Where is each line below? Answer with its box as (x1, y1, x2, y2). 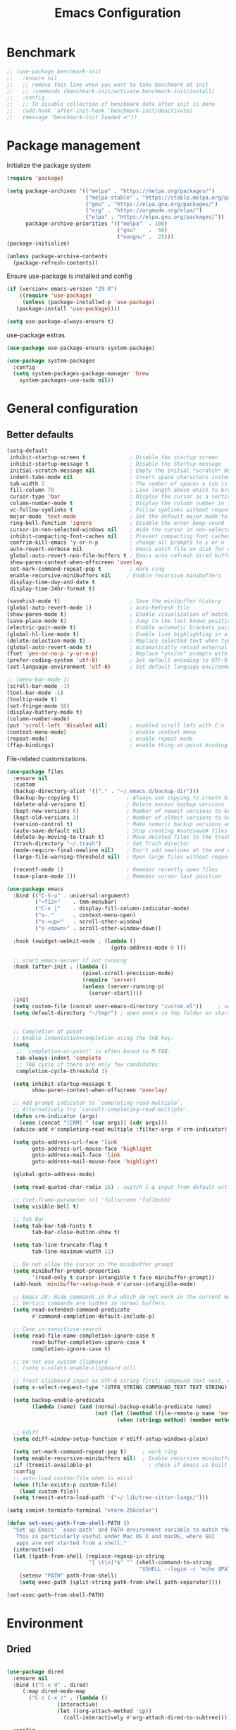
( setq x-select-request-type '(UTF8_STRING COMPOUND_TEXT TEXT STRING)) (13, 1384, 231, 1391)
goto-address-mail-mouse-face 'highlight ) (32, 1159, 159, 1166)
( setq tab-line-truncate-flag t (13, 1242, 108, 1249)
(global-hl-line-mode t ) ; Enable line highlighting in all (6, 630, 234, 638)
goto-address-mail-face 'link (32, 1151, 120, 1159)
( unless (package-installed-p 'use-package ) (22, 298, 156, 306)
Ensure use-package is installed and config (6, 272, 132, 280)
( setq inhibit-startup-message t (13, 1080, 111, 1087)
